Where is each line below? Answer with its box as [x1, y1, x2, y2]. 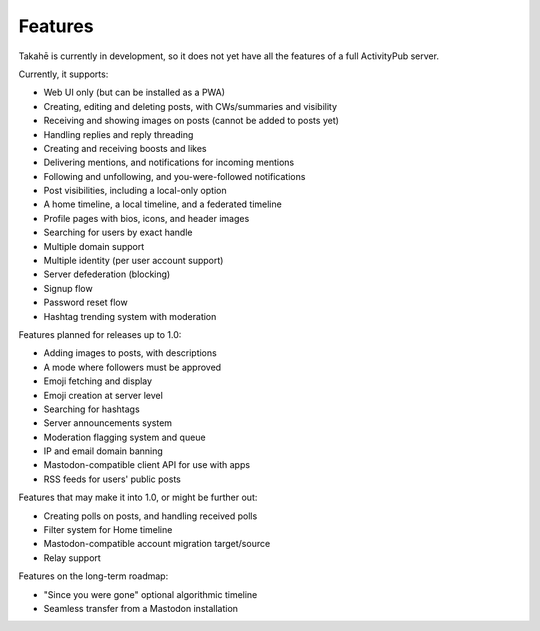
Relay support [43, 551, 102, 564]
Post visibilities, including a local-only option [43, 185, 227, 197]
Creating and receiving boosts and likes [43, 142, 207, 154]
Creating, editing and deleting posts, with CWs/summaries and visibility [43, 100, 338, 112]
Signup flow [43, 282, 94, 294]
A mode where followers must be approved [43, 361, 222, 373]
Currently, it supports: [18, 68, 109, 80]
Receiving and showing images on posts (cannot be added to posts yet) [43, 115, 340, 127]
